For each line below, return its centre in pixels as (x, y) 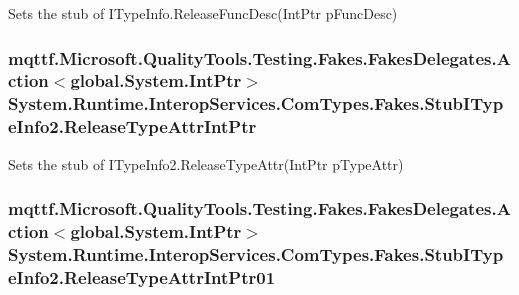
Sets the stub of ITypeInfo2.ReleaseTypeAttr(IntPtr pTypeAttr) (206, 163)
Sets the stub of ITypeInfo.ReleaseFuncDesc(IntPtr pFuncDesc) (203, 13)
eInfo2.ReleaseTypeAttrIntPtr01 (142, 276)
